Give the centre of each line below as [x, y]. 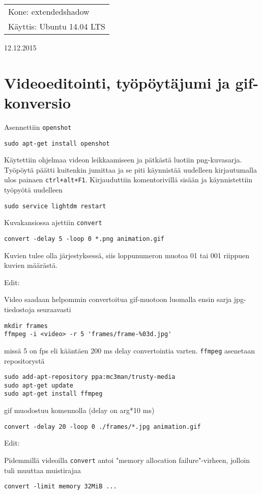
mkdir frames [26, 326]
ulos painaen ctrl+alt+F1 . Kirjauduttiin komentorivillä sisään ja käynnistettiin [128, 180]
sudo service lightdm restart [55, 206]
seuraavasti [54, 309]
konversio [38, 102]
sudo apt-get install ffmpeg [53, 394]
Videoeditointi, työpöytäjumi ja [117, 82]
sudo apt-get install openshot [57, 143]
